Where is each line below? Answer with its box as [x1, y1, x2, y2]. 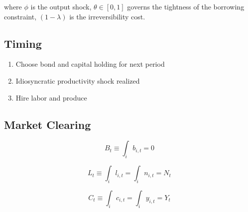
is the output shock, [30, 1, 92, 11]
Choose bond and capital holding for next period [15, 59, 165, 69]
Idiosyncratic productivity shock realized [15, 75, 140, 86]
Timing [4, 35, 42, 51]
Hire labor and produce [15, 92, 87, 103]
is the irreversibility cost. [69, 11, 145, 21]
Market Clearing [4, 116, 91, 132]
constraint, [4, 11, 37, 21]
